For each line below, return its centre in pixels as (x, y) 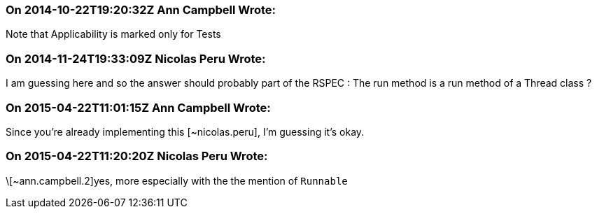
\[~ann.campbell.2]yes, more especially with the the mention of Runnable (177, 180)
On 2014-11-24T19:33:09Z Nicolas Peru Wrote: (136, 58)
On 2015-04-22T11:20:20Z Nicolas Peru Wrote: (137, 156)
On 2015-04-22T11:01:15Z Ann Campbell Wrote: (138, 107)
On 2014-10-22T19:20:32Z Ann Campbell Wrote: (141, 10)
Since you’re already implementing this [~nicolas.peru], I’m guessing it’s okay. (185, 131)
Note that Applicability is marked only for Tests (113, 34)
